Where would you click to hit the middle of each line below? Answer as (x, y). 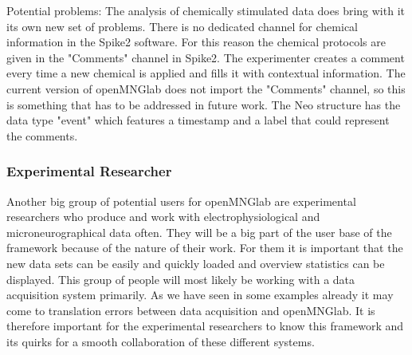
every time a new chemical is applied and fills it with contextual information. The (206, 73)
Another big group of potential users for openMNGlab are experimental (181, 201)
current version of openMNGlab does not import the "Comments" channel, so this (206, 88)
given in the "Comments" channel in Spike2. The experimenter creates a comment (206, 57)
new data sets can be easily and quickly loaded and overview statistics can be (196, 263)
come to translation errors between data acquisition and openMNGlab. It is (191, 310)
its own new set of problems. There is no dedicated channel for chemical (182, 26)
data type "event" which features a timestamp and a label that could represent (198, 120)
